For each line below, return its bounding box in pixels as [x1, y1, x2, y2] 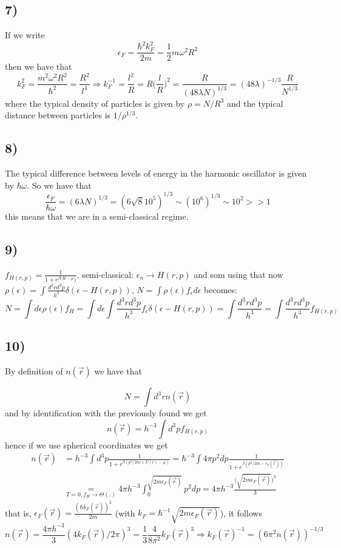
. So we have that [27, 178, 92, 191]
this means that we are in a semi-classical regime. [5, 209, 189, 222]
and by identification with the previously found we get [5, 407, 207, 419]
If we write [5, 29, 45, 41]
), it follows [220, 506, 262, 519]
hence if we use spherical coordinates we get [5, 438, 168, 451]
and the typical [227, 96, 283, 109]
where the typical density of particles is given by [5, 96, 185, 109]
